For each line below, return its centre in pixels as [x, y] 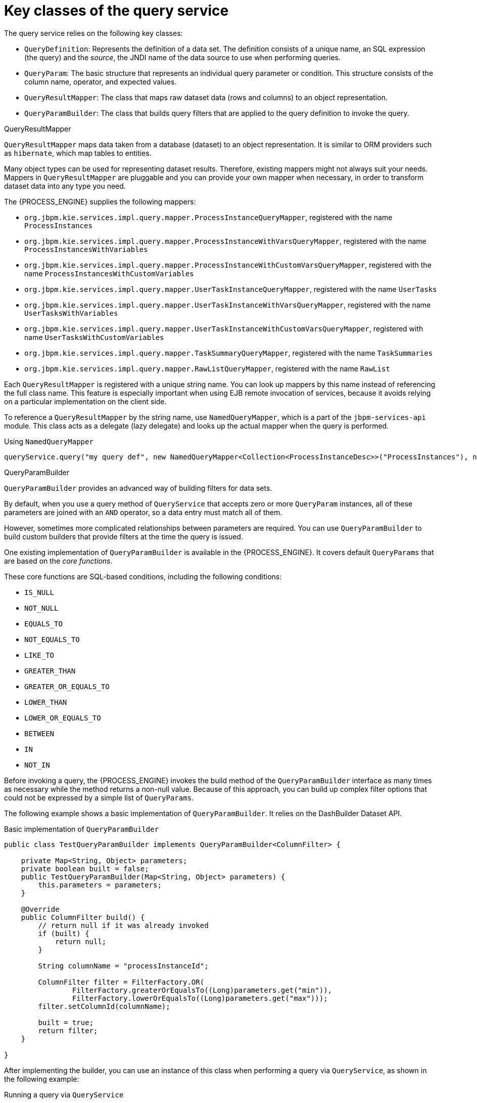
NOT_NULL [41, 608]
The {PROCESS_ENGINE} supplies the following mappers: [100, 201]
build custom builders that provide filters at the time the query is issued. [124, 536]
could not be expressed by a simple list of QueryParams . [99, 797]
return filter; [68, 1030]
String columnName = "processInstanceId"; [123, 966]
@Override [40, 909]
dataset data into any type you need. [65, 186]
